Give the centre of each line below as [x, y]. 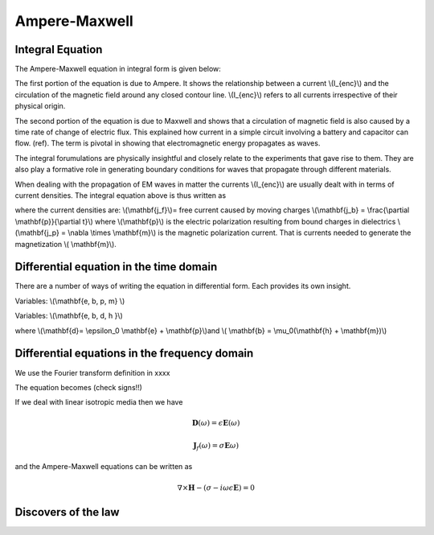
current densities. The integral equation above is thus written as [121, 195]
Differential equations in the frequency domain [134, 354]
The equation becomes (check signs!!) [78, 387]
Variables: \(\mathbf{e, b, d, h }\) [69, 316]
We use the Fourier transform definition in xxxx [92, 372]
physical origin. [40, 106]
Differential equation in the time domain [116, 267]
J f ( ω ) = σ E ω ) [216, 447]
